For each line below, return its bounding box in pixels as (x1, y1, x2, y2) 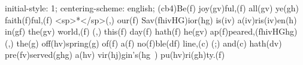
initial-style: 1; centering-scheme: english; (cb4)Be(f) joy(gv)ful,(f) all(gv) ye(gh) (5, 2, 299, 14)
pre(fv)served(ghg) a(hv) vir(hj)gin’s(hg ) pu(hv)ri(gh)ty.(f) (5, 48, 225, 61)
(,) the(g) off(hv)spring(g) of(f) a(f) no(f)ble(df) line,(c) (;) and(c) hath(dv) (5, 36, 282, 49)
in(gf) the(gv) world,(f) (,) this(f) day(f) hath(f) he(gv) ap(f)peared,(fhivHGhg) (5, 25, 298, 38)
